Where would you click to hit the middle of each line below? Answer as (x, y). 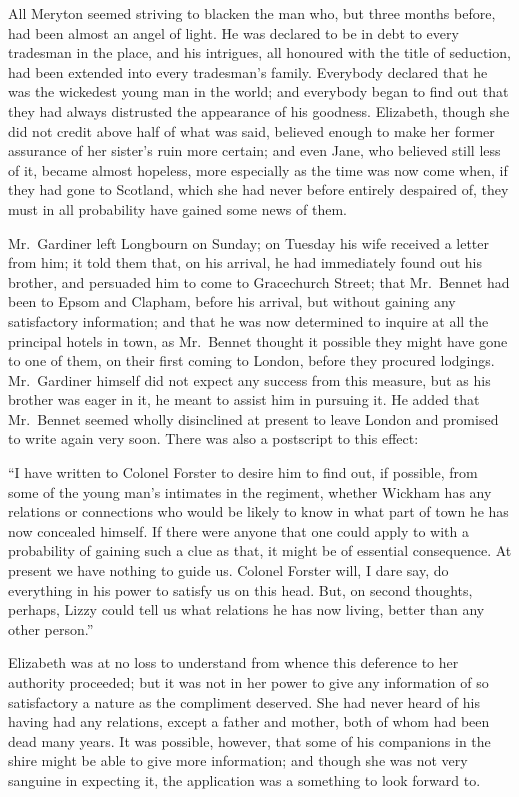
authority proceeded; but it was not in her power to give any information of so (248, 682)
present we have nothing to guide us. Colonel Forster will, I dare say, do (228, 570)
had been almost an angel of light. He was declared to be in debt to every (233, 32)
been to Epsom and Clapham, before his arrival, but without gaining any (232, 301)
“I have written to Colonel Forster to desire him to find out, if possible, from (243, 472)
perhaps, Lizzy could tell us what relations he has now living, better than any (246, 609)
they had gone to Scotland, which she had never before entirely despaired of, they (258, 189)
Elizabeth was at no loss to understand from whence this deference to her (233, 662)
